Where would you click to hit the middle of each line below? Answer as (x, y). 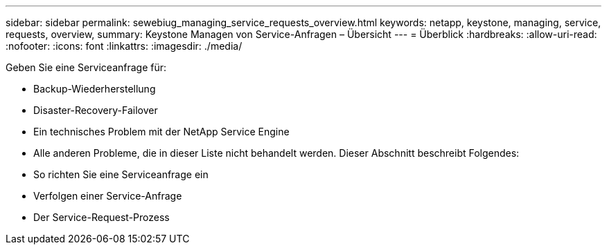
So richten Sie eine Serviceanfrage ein (121, 174)
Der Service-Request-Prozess (102, 217)
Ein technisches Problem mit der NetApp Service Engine (161, 132)
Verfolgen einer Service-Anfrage (108, 196)
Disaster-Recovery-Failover (96, 110)
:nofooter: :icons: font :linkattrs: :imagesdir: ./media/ (124, 46)
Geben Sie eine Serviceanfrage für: (86, 67)
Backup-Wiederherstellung (95, 89)
